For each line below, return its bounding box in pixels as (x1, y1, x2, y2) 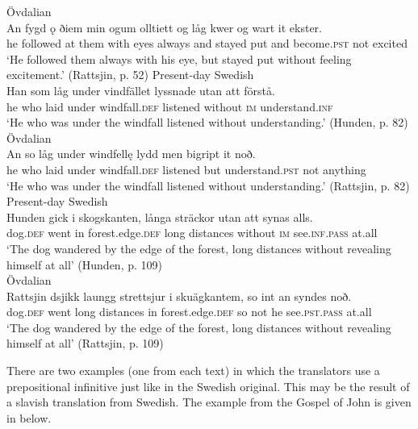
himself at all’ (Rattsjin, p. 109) (6, 335, 164, 352)
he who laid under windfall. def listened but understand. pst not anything (6, 160, 366, 177)
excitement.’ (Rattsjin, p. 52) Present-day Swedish (6, 66, 254, 83)
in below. (6, 409, 52, 426)
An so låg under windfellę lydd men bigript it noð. (6, 145, 256, 162)
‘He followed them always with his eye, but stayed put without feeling (6, 50, 352, 67)
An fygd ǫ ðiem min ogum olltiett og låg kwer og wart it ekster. (6, 19, 322, 35)
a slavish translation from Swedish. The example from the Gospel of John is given (6, 394, 412, 410)
